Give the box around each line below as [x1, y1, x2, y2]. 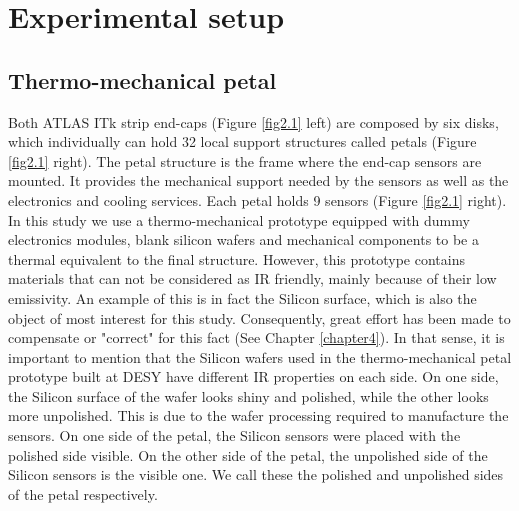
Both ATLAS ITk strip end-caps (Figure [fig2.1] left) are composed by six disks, [8, 111, 499, 132]
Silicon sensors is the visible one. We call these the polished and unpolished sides [8, 464, 504, 485]
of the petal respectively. [8, 483, 158, 504]
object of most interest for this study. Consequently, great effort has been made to [8, 307, 511, 328]
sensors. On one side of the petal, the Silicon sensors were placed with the [8, 425, 461, 446]
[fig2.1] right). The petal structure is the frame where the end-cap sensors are [8, 150, 482, 171]
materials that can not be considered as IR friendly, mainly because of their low [8, 268, 497, 289]
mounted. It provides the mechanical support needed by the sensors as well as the [8, 170, 509, 191]
